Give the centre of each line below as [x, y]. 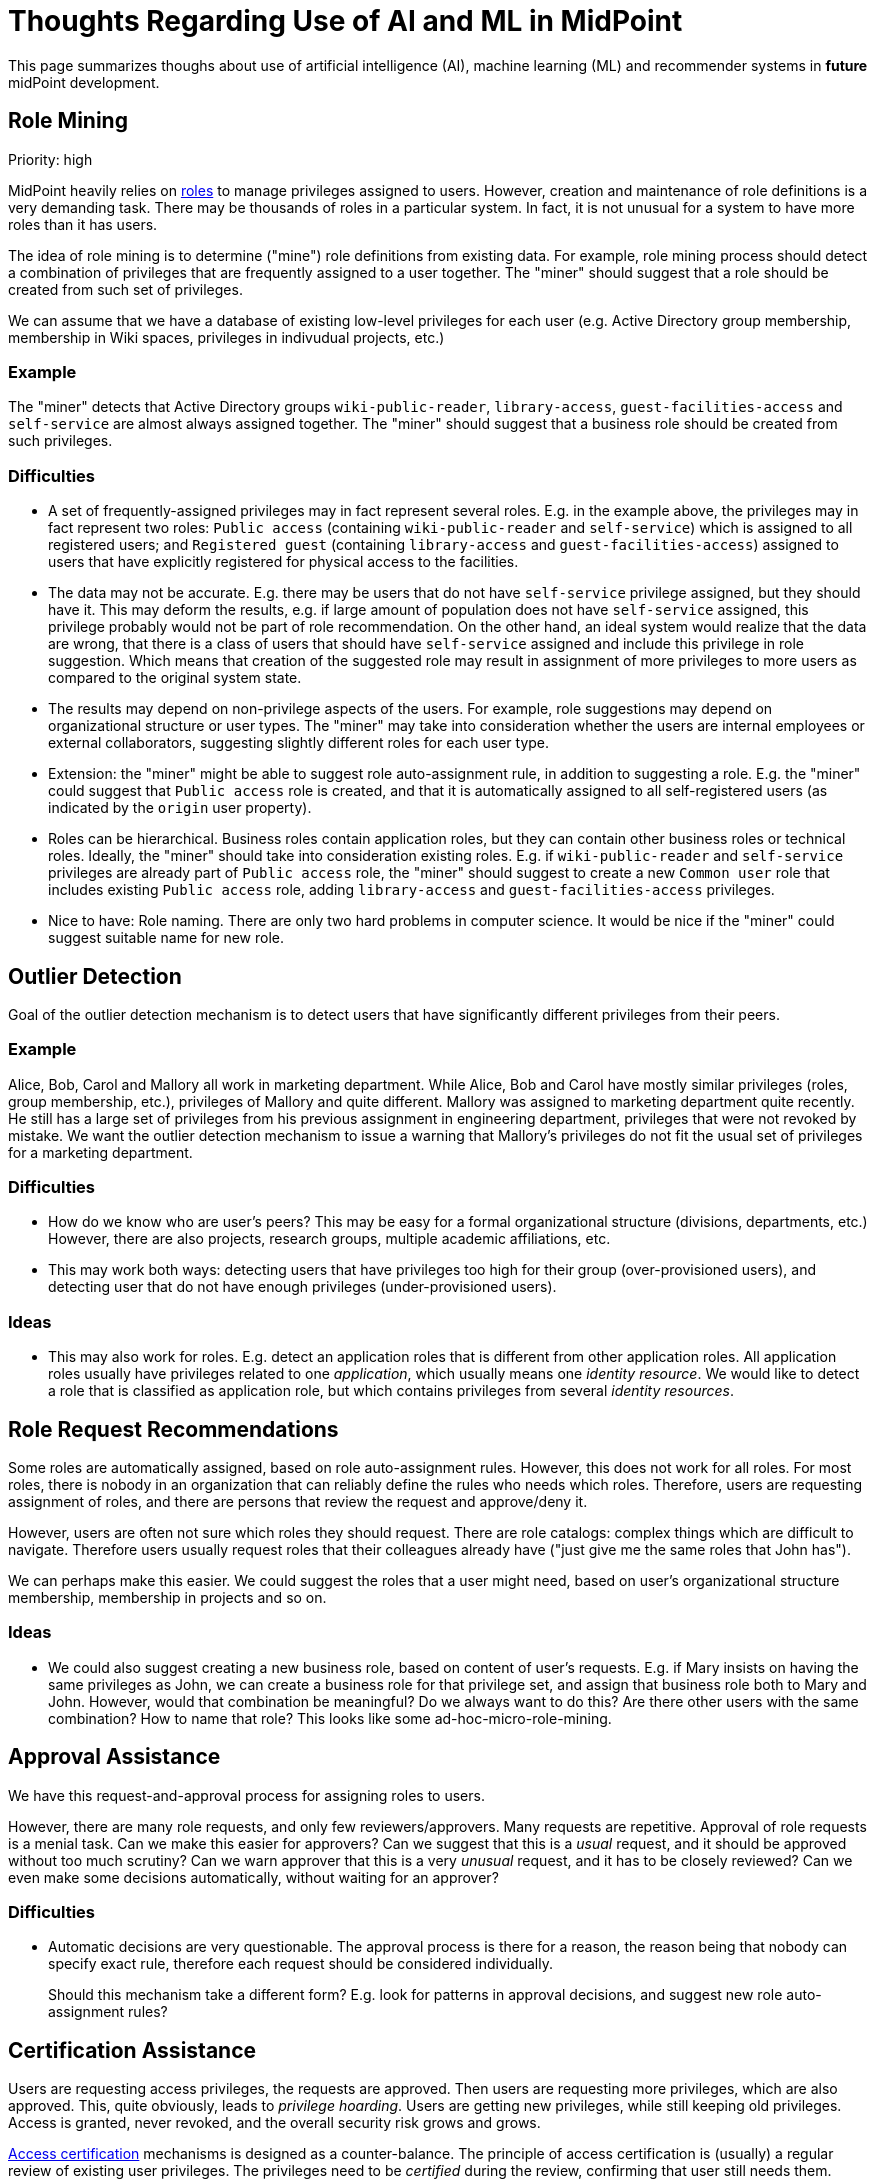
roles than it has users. [83, 224]
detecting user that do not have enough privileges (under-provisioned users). [302, 1287]
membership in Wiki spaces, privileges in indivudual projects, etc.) [226, 337]
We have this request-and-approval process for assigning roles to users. [246, 1795]
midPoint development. [84, 82]
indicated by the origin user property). [180, 808]
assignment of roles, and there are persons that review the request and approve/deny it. [298, 1502]
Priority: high [50, 159]
